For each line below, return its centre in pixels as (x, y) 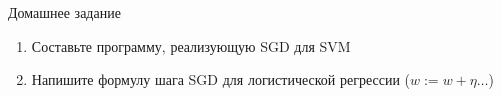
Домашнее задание (64, 12)
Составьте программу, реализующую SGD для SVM (191, 45)
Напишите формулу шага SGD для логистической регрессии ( (221, 79)
